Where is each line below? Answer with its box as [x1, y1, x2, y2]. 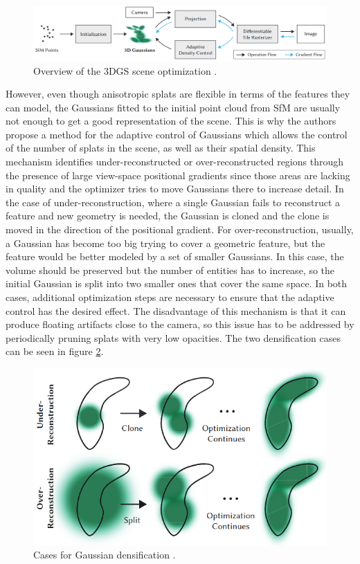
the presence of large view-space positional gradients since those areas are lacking [6, 167, 350, 182]
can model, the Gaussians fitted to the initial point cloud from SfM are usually [6, 100, 341, 114]
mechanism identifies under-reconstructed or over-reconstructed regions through [6, 154, 344, 169]
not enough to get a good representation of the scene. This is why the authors [6, 113, 336, 128]
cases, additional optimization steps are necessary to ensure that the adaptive [6, 290, 334, 304]
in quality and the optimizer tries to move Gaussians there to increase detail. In [6, 181, 344, 196]
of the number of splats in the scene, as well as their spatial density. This [6, 140, 316, 155]
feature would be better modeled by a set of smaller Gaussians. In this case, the [6, 249, 344, 264]
